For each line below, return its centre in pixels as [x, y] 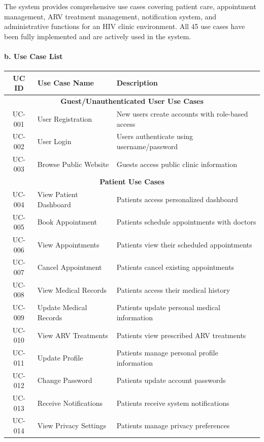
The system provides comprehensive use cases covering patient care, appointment [130, 6]
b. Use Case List [34, 56]
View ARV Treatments [73, 335]
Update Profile [60, 357]
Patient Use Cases [132, 182]
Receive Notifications [70, 403]
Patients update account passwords [171, 380]
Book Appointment [67, 222]
